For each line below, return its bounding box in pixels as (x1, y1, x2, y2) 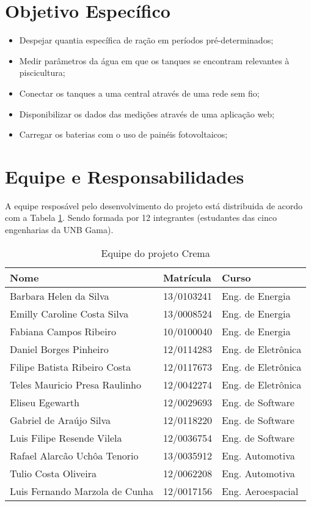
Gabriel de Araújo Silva (10, 412, 111, 427)
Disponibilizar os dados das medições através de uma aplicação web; (19, 107, 274, 120)
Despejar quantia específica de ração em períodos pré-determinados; (19, 34, 274, 47)
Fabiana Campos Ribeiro (10, 324, 116, 338)
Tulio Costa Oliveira (10, 466, 97, 480)
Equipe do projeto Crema (101, 245, 210, 260)
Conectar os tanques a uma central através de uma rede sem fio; (19, 86, 260, 99)
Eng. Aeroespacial (221, 483, 299, 498)
